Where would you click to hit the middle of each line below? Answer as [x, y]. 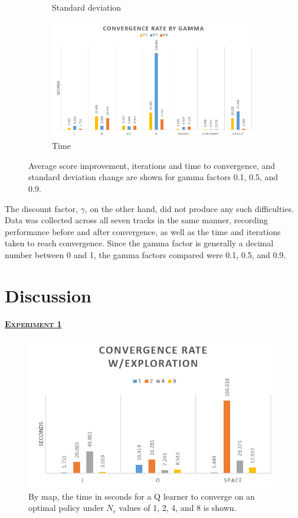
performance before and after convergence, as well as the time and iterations [143, 231]
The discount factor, [41, 208]
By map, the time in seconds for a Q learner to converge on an [142, 496]
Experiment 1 [33, 323]
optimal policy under [66, 508]
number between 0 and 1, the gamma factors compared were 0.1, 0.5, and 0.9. [145, 254]
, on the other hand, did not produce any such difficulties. [189, 208]
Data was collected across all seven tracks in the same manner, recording [136, 220]
